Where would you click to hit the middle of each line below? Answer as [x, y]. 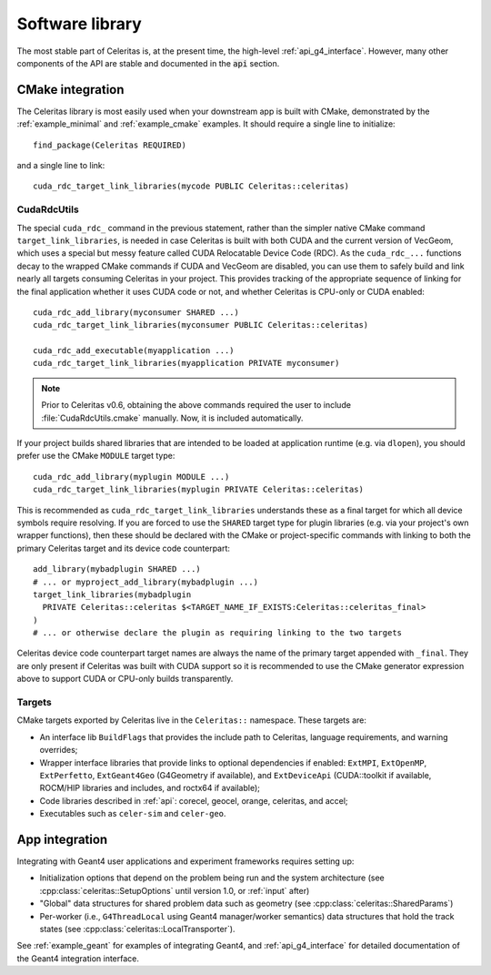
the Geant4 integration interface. [78, 958]
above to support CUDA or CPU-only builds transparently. [125, 679]
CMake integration [70, 90]
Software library [80, 24]
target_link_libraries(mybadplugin [112, 594]
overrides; [59, 750]
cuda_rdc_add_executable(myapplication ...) [134, 351]
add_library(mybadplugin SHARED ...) [117, 569]
